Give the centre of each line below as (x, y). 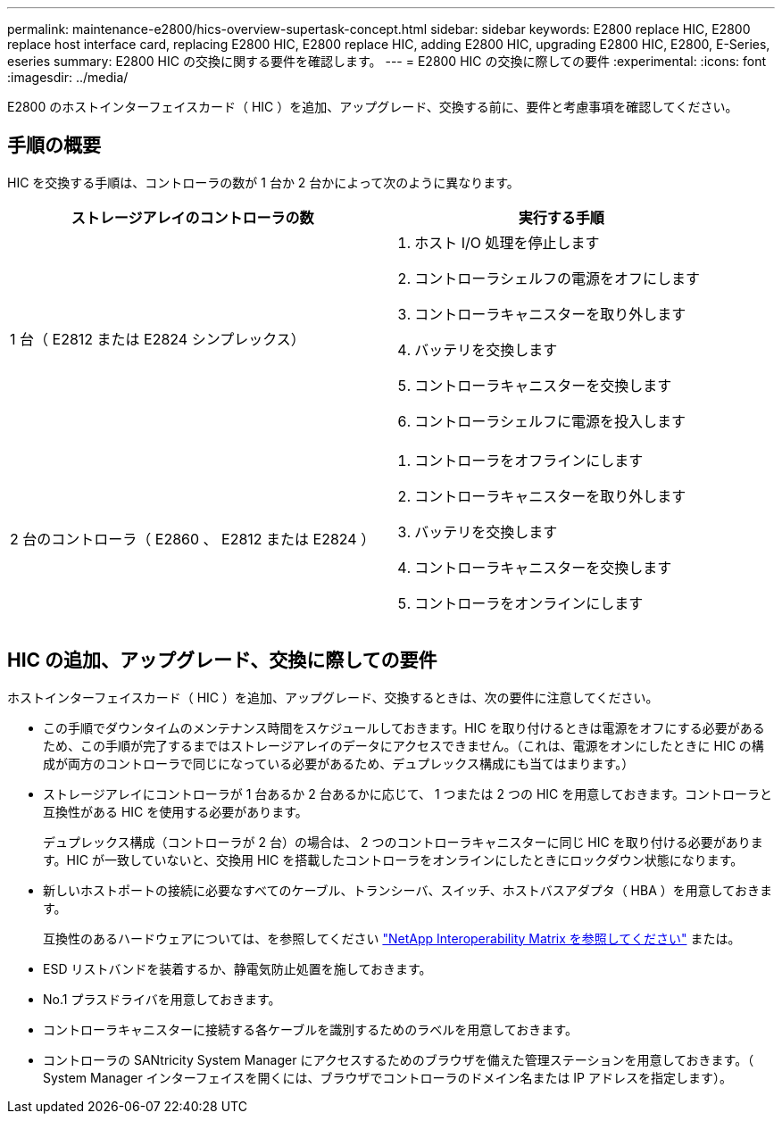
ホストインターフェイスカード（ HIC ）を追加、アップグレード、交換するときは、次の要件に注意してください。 (333, 697)
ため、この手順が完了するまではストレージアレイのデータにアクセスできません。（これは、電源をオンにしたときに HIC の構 (403, 745)
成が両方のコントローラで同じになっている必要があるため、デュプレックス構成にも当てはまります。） (339, 763)
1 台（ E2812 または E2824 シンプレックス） (158, 339)
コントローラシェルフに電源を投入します (550, 421)
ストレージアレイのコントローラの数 (192, 217)
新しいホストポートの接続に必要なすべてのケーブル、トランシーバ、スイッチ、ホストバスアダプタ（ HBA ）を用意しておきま (408, 890)
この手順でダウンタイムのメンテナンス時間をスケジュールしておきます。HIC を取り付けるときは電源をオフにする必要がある (404, 727)
